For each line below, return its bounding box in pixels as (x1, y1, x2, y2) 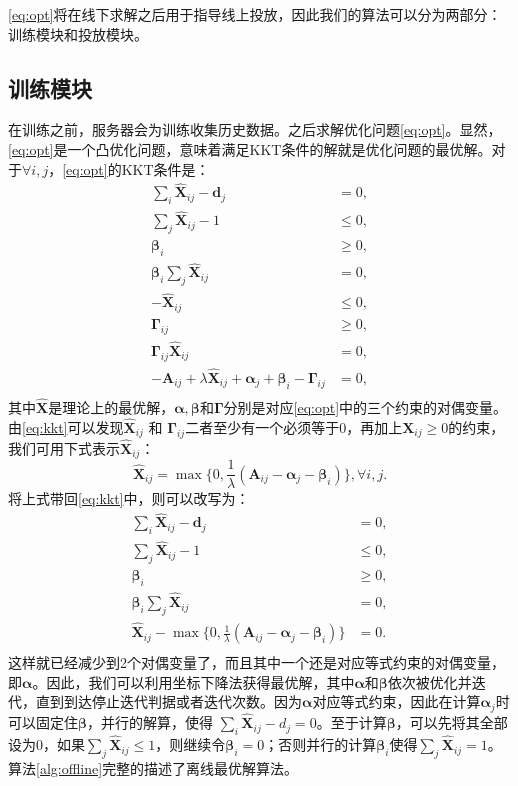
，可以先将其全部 (395, 712, 508, 733)
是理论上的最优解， (48, 397, 175, 418)
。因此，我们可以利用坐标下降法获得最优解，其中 (32, 671, 355, 692)
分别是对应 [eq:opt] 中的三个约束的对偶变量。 (223, 397, 508, 418)
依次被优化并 (387, 671, 472, 692)
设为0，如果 (8, 734, 85, 755)
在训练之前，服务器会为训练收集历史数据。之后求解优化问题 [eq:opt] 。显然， (8, 119, 502, 140)
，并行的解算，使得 (87, 712, 214, 733)
